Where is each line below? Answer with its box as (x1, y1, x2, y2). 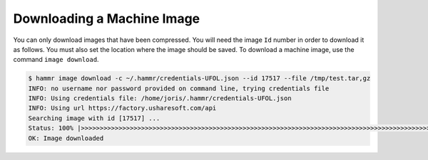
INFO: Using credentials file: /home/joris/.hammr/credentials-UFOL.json (28, 95, 292, 102)
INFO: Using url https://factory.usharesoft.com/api (28, 104, 217, 112)
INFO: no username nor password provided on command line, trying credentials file (28, 84, 330, 92)
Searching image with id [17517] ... (28, 114, 160, 122)
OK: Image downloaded (28, 134, 104, 142)
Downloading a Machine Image (13, 11, 200, 26)
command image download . (13, 55, 99, 64)
